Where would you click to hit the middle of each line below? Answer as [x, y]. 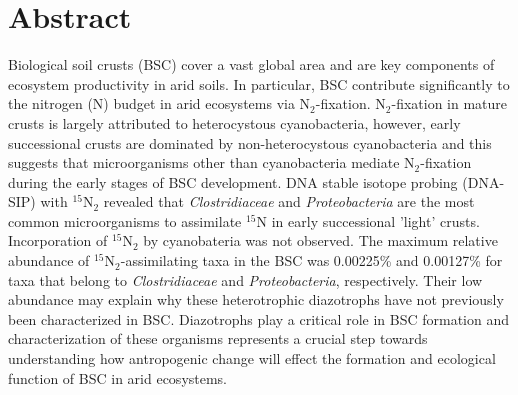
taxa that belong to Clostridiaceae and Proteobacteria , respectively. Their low [245, 279]
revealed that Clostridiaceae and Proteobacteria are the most [289, 201]
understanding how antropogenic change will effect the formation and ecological [252, 358]
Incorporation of [58, 240]
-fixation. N [350, 103]
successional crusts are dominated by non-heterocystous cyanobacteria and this [250, 142]
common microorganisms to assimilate [125, 220]
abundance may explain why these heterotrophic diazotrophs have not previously [256, 299]
